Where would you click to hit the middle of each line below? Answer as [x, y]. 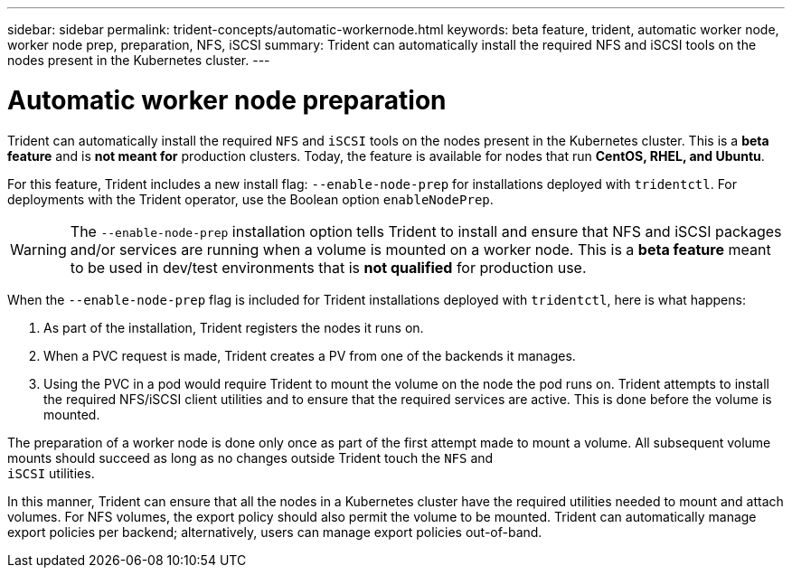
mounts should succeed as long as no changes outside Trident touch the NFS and [250, 457]
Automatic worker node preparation [227, 100]
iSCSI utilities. [51, 473]
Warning [38, 249]
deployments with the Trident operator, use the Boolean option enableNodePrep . [250, 199]
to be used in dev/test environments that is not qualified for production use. [328, 267]
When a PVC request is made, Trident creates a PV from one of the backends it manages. [310, 355]
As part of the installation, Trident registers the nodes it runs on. [234, 327]
